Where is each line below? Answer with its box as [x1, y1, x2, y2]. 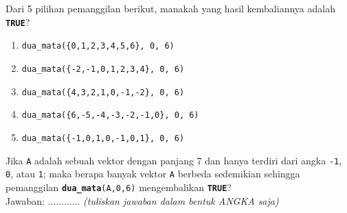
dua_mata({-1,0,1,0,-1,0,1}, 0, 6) [21, 133, 185, 143]
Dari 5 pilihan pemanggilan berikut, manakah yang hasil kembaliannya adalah [5, 1, 335, 15]
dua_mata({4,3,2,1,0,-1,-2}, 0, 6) [21, 87, 185, 97]
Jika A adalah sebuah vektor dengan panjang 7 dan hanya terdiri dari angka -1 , [5, 153, 342, 167]
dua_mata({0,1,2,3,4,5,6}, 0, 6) [21, 41, 175, 51]
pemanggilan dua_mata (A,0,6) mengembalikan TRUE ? [5, 179, 232, 194]
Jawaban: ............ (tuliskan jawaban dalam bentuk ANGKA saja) [5, 193, 279, 208]
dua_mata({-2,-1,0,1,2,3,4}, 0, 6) [21, 64, 185, 74]
